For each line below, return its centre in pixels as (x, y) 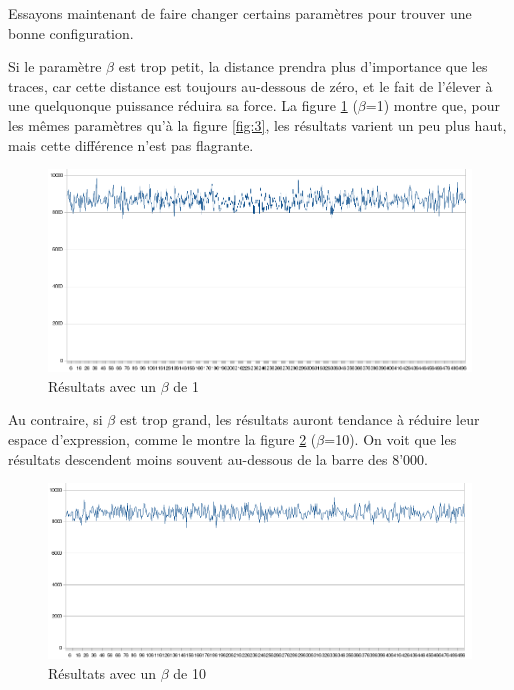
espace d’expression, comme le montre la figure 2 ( (162, 438)
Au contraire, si (55, 419)
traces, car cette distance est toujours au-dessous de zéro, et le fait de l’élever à (250, 85)
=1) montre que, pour (433, 105)
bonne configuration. (71, 32)
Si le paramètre (55, 66)
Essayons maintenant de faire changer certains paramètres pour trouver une (240, 13)
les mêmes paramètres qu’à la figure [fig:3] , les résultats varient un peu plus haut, (257, 124)
